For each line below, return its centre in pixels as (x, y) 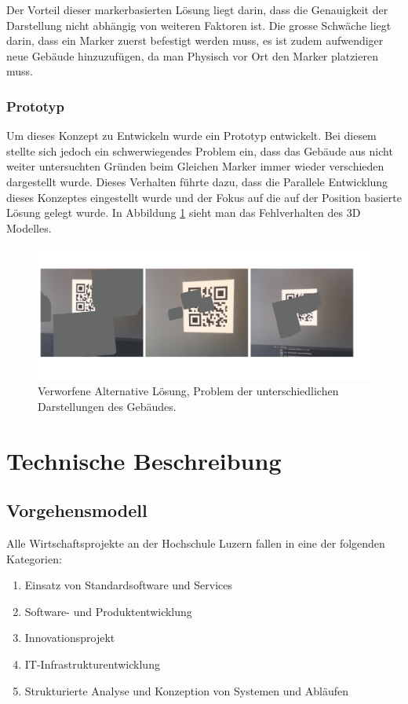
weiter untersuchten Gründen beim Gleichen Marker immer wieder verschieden (195, 166)
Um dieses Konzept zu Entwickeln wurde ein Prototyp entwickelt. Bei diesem (191, 136)
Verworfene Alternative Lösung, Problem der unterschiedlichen (188, 391)
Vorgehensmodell (77, 510)
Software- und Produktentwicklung (108, 611)
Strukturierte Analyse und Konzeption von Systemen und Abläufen (186, 690)
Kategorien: (34, 558)
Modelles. (29, 227)
